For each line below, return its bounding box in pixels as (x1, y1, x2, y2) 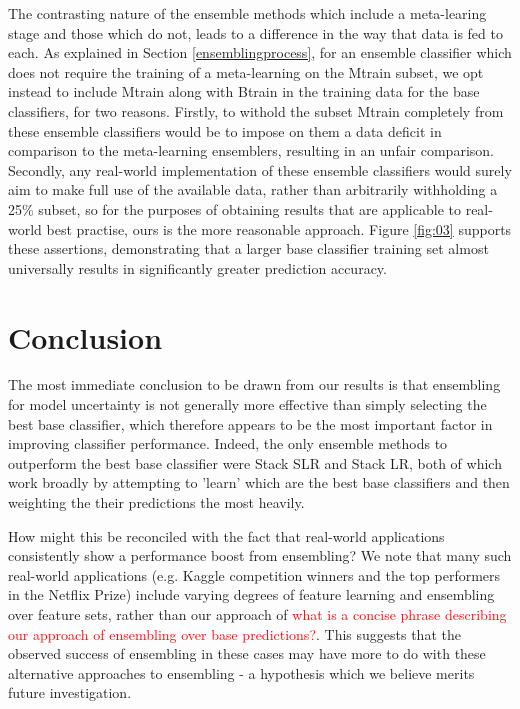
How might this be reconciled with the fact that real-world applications (8, 525, 445, 546)
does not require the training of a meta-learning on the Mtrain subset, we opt (8, 61, 484, 82)
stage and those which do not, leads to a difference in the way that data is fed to (8, 22, 503, 43)
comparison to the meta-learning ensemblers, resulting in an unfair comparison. (8, 140, 494, 161)
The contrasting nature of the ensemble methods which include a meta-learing (8, 3, 487, 23)
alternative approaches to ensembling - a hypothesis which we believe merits (8, 662, 475, 683)
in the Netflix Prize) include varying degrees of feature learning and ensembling (8, 584, 495, 605)
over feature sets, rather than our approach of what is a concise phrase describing (8, 603, 507, 624)
